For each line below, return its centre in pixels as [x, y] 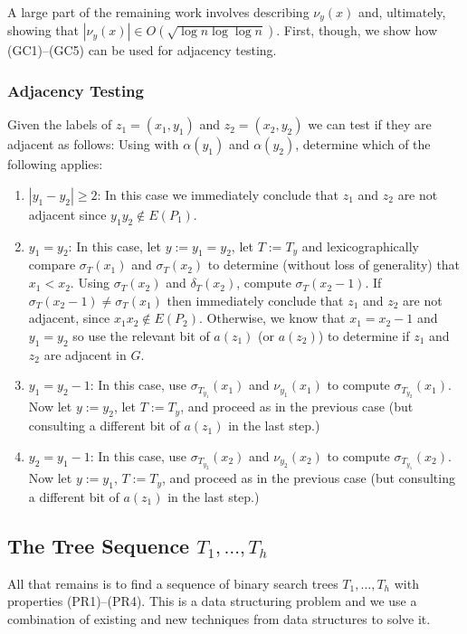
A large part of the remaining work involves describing [158, 12]
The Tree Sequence [99, 545]
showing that [43, 30]
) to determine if [364, 335]
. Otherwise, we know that [272, 318]
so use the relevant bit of [141, 335]
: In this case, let [114, 246]
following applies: [55, 164]
